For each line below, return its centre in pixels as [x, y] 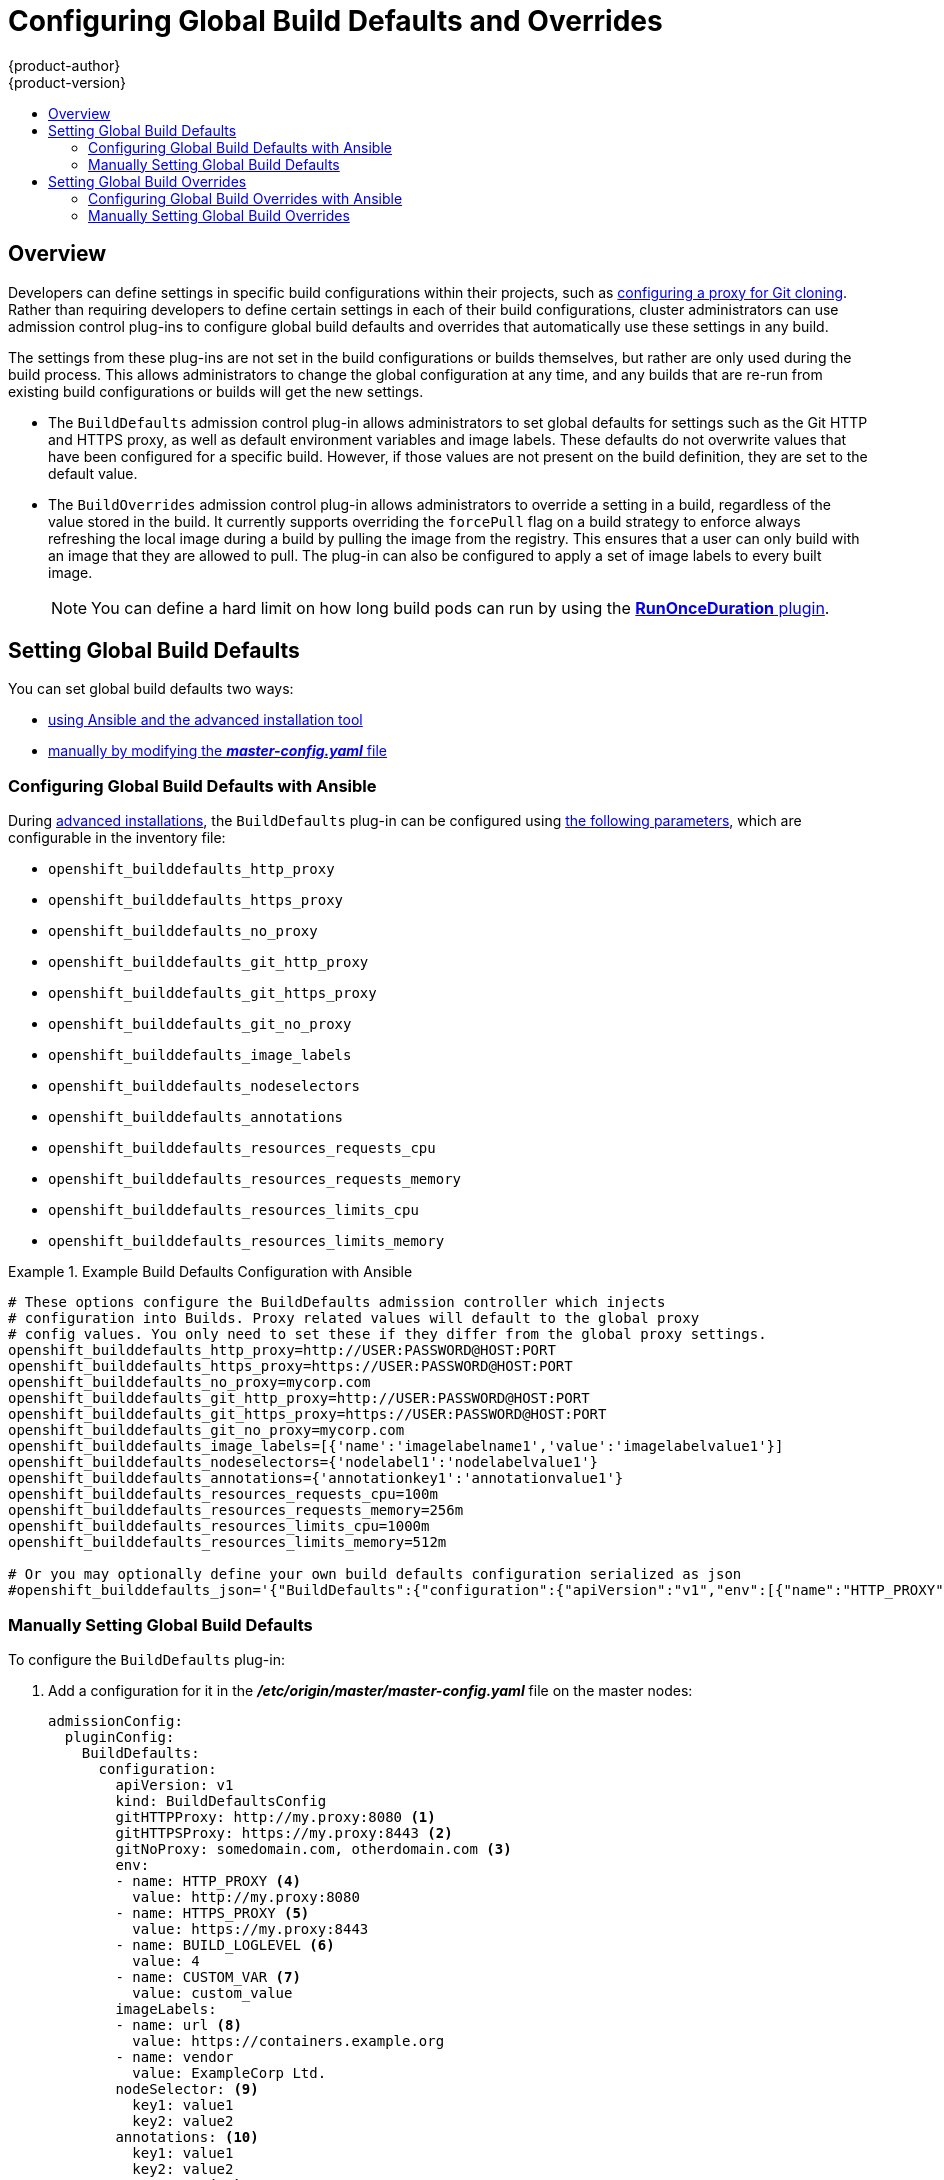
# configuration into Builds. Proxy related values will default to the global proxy [354, 1318]
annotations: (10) [187, 2136]
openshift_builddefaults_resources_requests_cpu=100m [223, 1494]
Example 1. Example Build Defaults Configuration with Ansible [210, 1272]
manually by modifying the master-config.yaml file [217, 751]
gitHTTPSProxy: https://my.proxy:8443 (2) [284, 1832]
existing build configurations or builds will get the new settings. [216, 391]
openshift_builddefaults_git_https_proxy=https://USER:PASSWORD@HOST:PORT [307, 1414]
